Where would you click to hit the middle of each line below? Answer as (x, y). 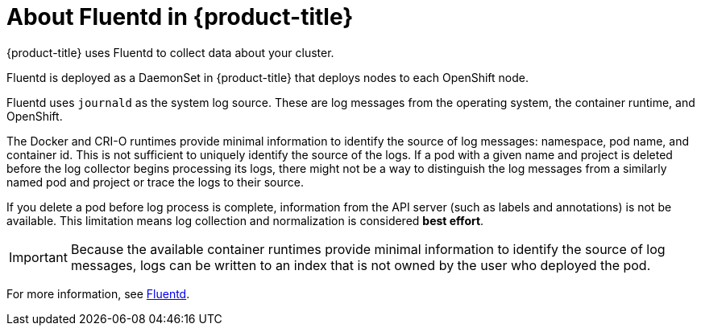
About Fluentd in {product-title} (180, 17)
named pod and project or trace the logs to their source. (156, 182)
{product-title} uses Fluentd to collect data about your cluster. (170, 52)
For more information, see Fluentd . (98, 293)
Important (38, 257)
